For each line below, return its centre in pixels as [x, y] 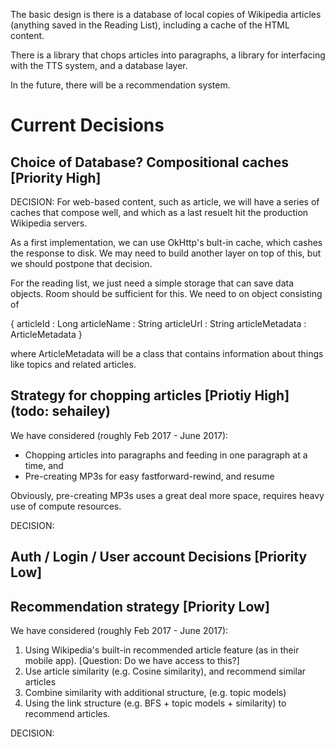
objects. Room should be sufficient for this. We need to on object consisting [166, 293]
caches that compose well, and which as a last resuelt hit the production [159, 212]
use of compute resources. [66, 506]
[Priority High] [56, 177]
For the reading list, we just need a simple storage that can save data [152, 283]
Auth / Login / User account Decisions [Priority [159, 557]
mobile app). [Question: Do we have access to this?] [132, 661]
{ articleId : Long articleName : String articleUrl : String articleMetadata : [158, 323]
